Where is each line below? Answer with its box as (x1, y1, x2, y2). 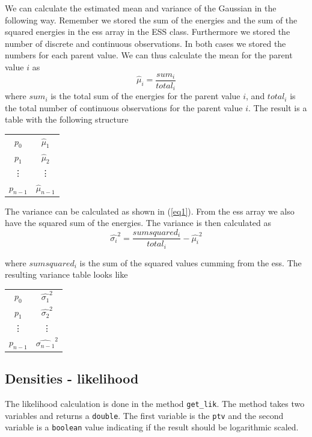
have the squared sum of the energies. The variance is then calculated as (5, 216, 272, 229)
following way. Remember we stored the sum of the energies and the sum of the (5, 13, 298, 26)
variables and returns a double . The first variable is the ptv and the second (5, 409, 284, 421)
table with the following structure (5, 113, 129, 126)
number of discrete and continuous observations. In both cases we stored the (5, 37, 286, 49)
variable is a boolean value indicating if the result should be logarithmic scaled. (5, 421, 299, 433)
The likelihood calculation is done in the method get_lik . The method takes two (5, 397, 305, 409)
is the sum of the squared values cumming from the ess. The (79, 256, 302, 269)
